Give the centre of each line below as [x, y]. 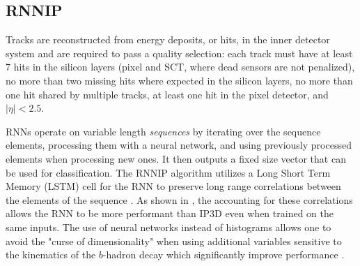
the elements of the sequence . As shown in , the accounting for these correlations [179, 199]
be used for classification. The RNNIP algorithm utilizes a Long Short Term [168, 172]
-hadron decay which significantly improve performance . [224, 254]
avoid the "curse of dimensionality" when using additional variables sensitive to [174, 241]
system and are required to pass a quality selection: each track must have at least [179, 53]
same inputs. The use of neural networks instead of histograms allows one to [169, 227]
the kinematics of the [51, 254]
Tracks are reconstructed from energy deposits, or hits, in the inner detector [168, 39]
